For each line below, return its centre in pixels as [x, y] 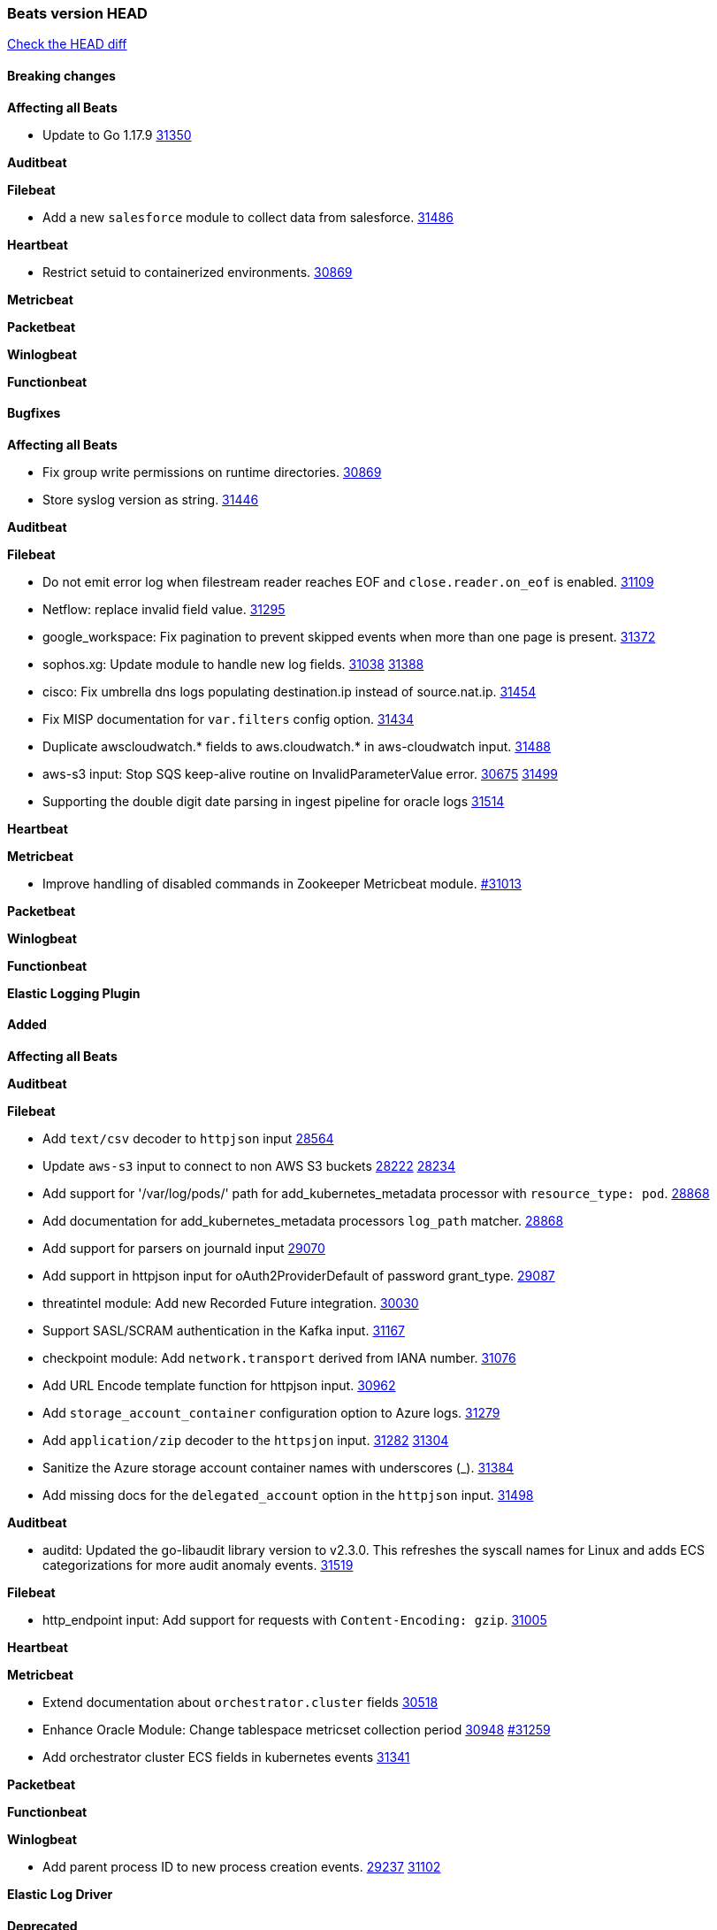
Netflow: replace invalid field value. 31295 [164, 609]
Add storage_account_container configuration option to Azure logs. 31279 [271, 1413]
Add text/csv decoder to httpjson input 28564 [188, 1139]
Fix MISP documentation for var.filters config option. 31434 [228, 719]
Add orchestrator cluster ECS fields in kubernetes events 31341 [226, 1757]
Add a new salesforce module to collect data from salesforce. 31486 [248, 217]
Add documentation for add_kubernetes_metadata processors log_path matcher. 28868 [303, 1221]
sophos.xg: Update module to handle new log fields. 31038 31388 [233, 664]
